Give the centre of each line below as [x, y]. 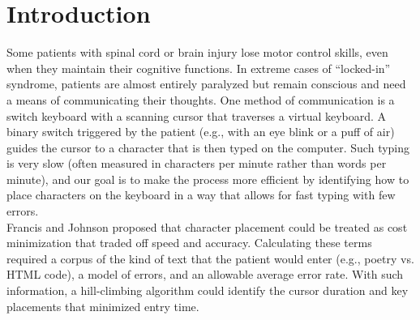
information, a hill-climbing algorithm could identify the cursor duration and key [208, 290]
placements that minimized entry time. [103, 306]
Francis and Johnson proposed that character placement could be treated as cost [207, 226]
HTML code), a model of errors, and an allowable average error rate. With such [205, 274]
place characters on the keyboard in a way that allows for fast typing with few [201, 195]
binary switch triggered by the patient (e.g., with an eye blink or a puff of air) [201, 132]
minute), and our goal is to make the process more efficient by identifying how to [208, 179]
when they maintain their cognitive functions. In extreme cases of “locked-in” [199, 68]
